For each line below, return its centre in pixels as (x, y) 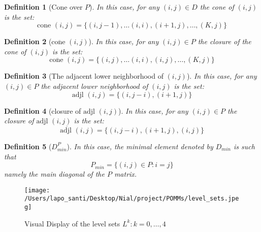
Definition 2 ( (28, 41)
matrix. (125, 174)
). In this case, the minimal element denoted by (140, 146)
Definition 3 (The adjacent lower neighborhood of (84, 76)
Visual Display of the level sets (72, 223)
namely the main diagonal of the (54, 174)
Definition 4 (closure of (43, 110)
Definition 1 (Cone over (43, 7)
